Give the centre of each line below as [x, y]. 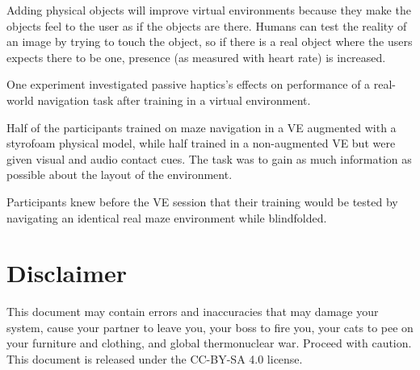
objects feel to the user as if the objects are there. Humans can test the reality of [207, 25]
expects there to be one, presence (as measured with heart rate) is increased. [196, 57]
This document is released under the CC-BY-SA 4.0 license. [155, 359]
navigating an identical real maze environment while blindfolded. [167, 217]
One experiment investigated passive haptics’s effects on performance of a [189, 84]
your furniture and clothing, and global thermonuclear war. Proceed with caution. [209, 343]
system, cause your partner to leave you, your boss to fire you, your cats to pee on [210, 327]
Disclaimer [67, 273]
